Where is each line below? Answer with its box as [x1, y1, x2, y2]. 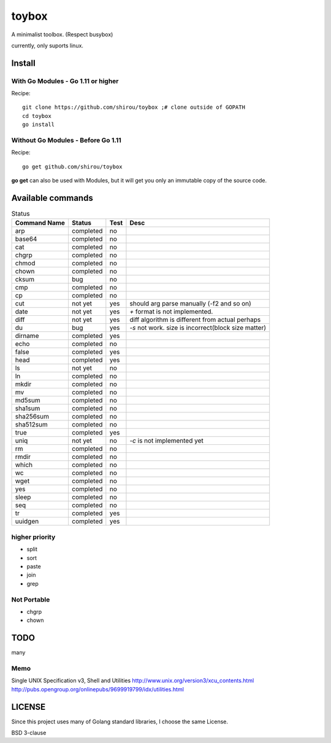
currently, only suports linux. [11, 42, 84, 49]
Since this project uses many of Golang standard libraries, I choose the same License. [11, 718, 229, 725]
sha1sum [15, 404, 40, 413]
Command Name [15, 219, 66, 227]
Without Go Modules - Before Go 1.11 [11, 136, 122, 144]
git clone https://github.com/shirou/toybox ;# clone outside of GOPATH [22, 104, 245, 111]
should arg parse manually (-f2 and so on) [129, 299, 251, 308]
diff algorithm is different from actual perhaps [129, 315, 261, 324]
